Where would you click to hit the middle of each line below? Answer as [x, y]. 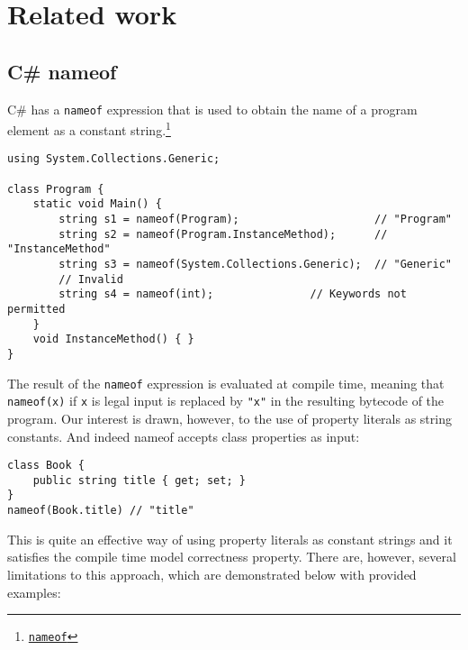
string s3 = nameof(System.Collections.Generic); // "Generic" [255, 265]
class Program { [56, 189]
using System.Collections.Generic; [114, 159]
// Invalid [91, 279]
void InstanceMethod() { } [113, 339]
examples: [34, 592]
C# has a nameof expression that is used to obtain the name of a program [212, 109]
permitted [36, 310]
